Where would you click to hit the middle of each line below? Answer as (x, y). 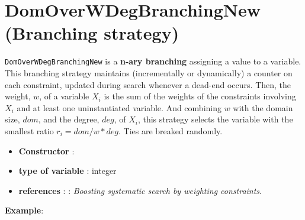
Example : (24, 210)
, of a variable (64, 96)
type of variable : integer (68, 171)
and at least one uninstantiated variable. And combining (119, 107)
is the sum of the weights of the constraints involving (200, 96)
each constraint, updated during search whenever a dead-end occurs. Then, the (148, 84)
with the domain (263, 107)
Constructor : (46, 151)
